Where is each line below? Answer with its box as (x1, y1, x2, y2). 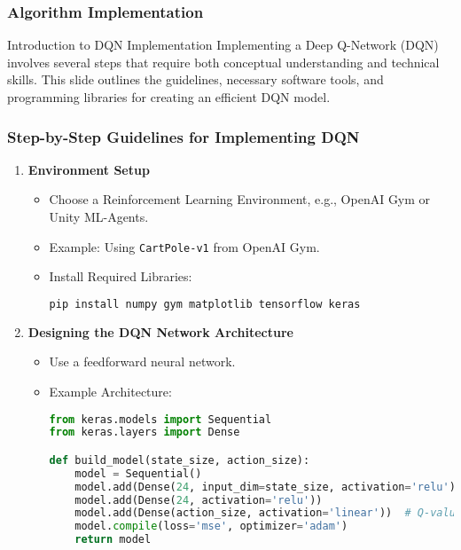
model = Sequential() (74, 467, 202, 480)
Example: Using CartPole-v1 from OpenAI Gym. (49, 237, 320, 255)
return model (74, 533, 152, 546)
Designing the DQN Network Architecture (27, 322, 293, 341)
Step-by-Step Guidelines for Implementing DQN (7, 125, 360, 147)
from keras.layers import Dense (49, 426, 240, 439)
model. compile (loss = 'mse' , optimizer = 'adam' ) (74, 520, 348, 533)
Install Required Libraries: (49, 267, 192, 286)
